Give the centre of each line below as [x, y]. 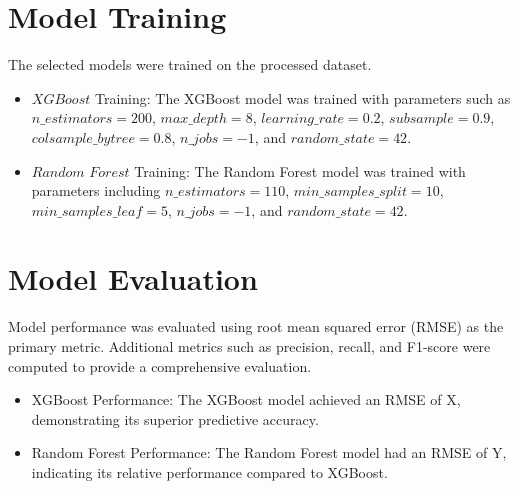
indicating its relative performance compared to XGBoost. [209, 471]
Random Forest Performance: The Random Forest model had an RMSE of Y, [269, 452]
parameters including [96, 190]
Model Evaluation [133, 278]
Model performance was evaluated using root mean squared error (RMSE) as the [256, 326]
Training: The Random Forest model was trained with [300, 170]
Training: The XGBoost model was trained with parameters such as [302, 97]
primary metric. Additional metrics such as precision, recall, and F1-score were [249, 346]
